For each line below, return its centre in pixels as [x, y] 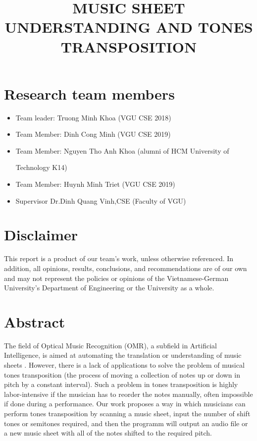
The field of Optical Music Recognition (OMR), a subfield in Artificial [110, 345]
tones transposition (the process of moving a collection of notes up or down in [122, 374]
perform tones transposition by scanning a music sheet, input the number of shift [127, 413]
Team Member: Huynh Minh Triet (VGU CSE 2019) [95, 184]
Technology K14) [41, 167]
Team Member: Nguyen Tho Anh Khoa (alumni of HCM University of [122, 150]
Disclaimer [41, 235]
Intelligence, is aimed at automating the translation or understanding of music [123, 355]
